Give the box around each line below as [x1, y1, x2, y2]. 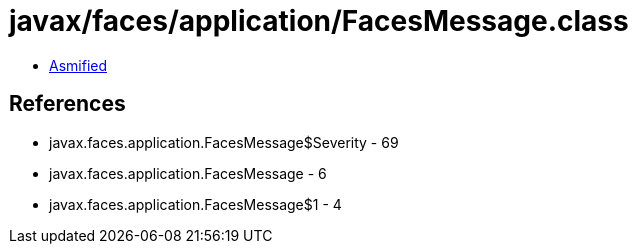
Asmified [49, 56, 108, 74]
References [9, 91, 126, 117]
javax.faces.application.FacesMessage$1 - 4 [49, 195, 342, 213]
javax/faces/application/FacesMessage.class [9, 4, 629, 38]
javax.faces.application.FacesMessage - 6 [49, 164, 327, 182]
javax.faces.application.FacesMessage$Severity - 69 [49, 133, 399, 151]
